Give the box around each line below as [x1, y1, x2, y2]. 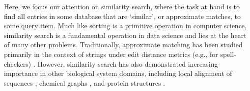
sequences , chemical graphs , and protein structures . [4, 77, 165, 88]
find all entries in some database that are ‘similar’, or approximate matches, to [4, 11, 241, 21]
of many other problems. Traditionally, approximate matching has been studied [4, 39, 243, 50]
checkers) [4, 58, 31, 69]
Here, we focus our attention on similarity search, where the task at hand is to [4, 1, 240, 11]
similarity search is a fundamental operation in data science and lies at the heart [4, 30, 247, 40]
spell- [220, 49, 236, 59]
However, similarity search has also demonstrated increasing [37, 58, 218, 69]
